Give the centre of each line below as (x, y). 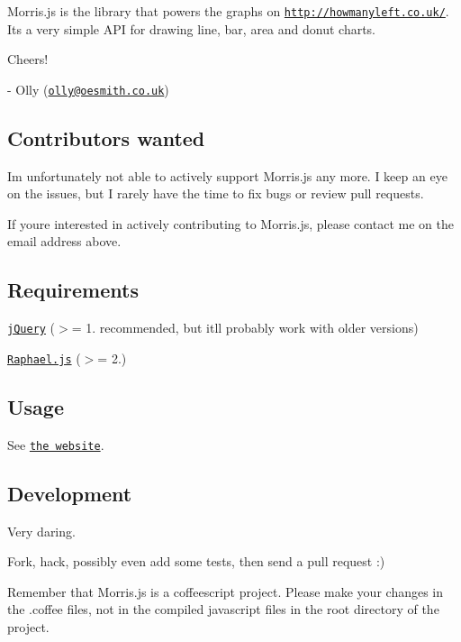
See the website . (56, 444)
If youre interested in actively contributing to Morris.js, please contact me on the (230, 223)
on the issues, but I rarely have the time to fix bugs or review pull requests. (216, 193)
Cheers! (28, 59)
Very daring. (41, 531)
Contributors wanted (106, 138)
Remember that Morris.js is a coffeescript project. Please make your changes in (226, 591)
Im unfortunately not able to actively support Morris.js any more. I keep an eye (227, 175)
